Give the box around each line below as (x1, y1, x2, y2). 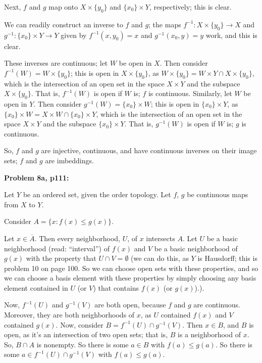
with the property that (26, 253, 96, 263)
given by (61, 29, 87, 40)
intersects (146, 233, 175, 243)
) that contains (93, 282, 139, 293)
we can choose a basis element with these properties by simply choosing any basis (4, 273, 256, 283)
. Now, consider (56, 319, 103, 330)
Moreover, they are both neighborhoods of (4, 309, 135, 320)
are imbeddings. (45, 155, 94, 165)
